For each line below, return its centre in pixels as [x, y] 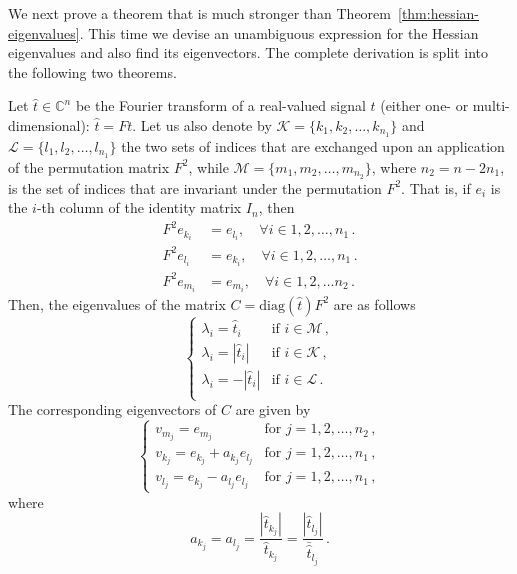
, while [208, 166]
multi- [491, 105]
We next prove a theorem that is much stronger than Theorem [199, 13]
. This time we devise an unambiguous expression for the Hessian [279, 32]
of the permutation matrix [89, 166]
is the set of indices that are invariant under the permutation [195, 187]
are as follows [374, 303]
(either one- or [424, 105]
